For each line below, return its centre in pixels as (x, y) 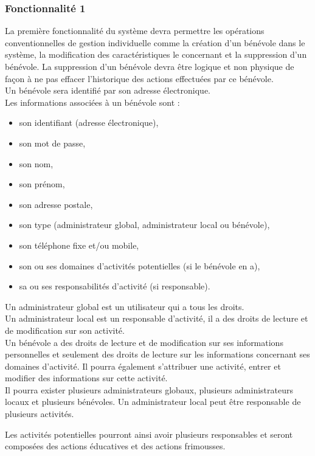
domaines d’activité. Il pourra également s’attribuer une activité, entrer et (143, 366)
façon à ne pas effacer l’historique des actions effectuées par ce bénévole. (139, 78)
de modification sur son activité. (65, 330)
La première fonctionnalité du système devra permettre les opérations (135, 31)
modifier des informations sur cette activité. (86, 378)
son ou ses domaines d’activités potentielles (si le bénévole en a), (140, 265)
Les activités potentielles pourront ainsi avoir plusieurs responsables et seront (149, 434)
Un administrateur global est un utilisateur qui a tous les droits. (125, 306)
